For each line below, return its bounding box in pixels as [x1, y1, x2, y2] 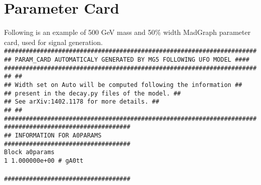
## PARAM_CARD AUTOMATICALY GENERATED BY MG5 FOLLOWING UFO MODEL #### [4, 56, 249, 63]
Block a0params [4, 149, 55, 156]
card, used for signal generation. [4, 36, 103, 47]
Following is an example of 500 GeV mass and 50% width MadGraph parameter [4, 27, 251, 37]
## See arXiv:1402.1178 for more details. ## [4, 98, 159, 106]
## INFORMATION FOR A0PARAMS [4, 131, 102, 139]
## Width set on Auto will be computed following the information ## [4, 81, 242, 88]
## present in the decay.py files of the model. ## [4, 89, 181, 97]
